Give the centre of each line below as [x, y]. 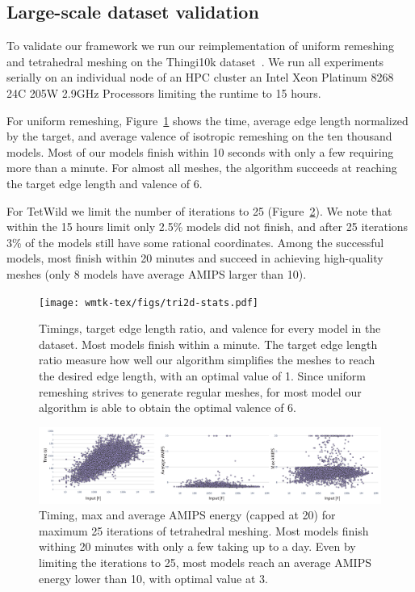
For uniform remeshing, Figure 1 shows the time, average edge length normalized [207, 120]
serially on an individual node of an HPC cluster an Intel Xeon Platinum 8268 [200, 77]
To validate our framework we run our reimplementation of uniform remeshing [200, 46]
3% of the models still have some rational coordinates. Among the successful [195, 242]
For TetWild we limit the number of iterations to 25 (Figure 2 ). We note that [199, 210]
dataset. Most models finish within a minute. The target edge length [208, 344]
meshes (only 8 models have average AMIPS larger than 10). [157, 273]
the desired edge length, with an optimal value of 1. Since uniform [203, 375]
